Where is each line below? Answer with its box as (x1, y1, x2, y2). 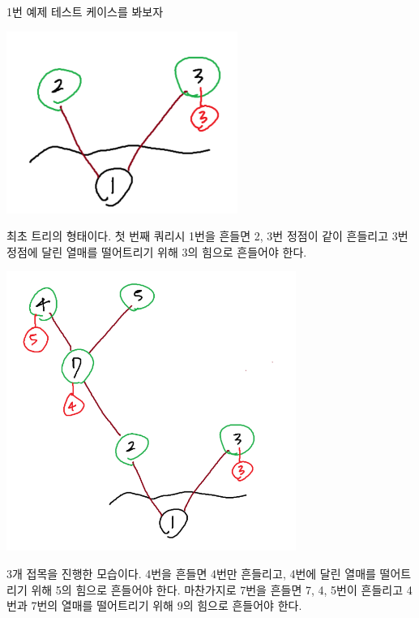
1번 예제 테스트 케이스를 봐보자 (6, 3, 164, 19)
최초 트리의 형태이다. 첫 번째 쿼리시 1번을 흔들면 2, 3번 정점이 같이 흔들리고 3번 (6, 227, 408, 244)
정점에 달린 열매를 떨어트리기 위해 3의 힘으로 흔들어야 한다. (6, 243, 307, 260)
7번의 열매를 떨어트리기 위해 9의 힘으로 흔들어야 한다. (31, 597, 302, 614)
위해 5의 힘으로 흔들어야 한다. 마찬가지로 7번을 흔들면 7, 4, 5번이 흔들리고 (31, 581, 404, 598)
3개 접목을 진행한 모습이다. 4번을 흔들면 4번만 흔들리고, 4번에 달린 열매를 (6, 564, 376, 581)
